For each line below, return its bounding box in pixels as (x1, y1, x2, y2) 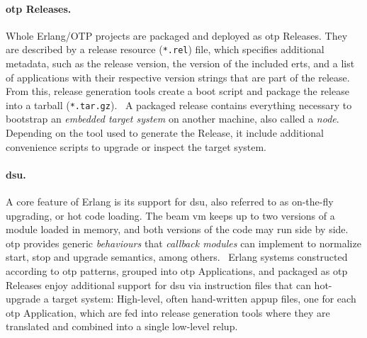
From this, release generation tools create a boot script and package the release (6, 84, 349, 98)
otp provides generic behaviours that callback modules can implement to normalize (6, 235, 361, 250)
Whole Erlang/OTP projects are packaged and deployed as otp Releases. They (6, 28, 348, 43)
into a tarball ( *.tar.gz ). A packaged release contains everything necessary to (6, 97, 352, 112)
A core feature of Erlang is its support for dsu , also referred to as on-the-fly (6, 194, 334, 209)
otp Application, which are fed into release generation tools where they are (6, 305, 330, 320)
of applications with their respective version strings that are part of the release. (6, 69, 350, 84)
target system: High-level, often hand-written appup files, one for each (52, 291, 356, 306)
